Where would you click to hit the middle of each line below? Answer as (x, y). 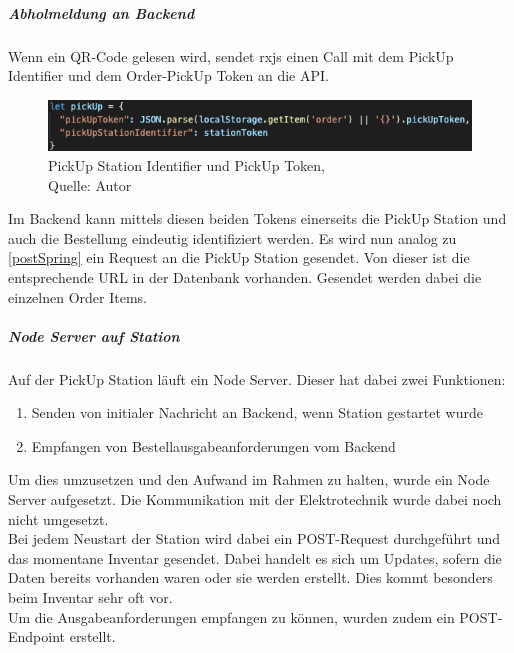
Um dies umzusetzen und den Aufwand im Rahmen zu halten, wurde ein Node (249, 479)
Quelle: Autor (90, 184)
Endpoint (37, 636)
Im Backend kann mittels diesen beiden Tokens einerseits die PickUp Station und (257, 218)
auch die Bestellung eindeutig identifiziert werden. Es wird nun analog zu (232, 237)
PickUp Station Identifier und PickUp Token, (186, 164)
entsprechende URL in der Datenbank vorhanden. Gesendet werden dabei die (245, 276)
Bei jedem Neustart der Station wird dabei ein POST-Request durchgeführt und (254, 538)
